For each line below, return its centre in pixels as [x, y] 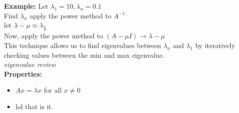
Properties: [23, 73]
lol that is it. [34, 106]
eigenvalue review [30, 64]
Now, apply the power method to [54, 36]
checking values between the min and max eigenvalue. [84, 55]
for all [53, 90]
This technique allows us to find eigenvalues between [83, 45]
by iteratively [215, 45]
